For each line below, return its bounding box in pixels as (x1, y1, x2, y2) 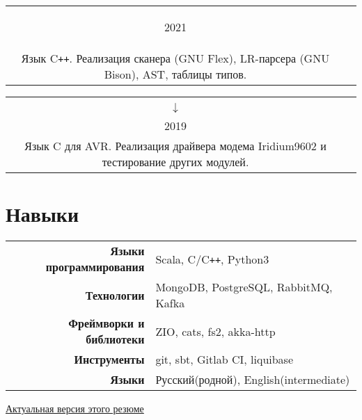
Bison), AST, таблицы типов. (104, 66, 247, 82)
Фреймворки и (68, 315, 145, 332)
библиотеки (86, 331, 145, 348)
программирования (45, 259, 145, 275)
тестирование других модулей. (102, 154, 249, 170)
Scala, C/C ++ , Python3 (155, 250, 269, 267)
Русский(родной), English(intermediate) (155, 371, 350, 388)
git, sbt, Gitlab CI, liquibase (155, 351, 294, 368)
